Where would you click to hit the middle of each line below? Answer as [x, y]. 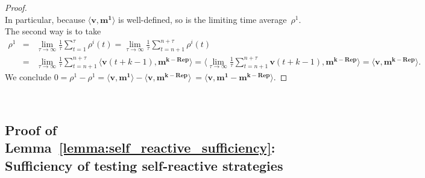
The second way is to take [53, 31]
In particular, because [45, 19]
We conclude [28, 77]
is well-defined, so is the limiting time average [202, 19]
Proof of [31, 130]
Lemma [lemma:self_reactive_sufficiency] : [140, 148]
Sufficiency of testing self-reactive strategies [144, 165]
